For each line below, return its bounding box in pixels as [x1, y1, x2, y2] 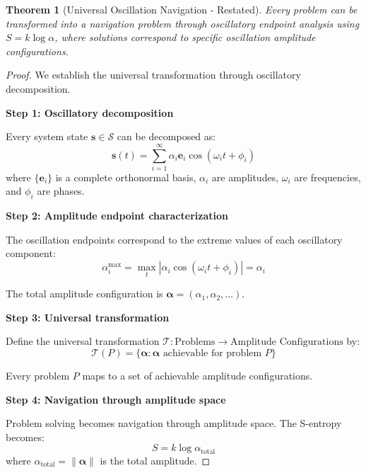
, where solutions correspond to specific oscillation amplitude [54, 30, 316, 45]
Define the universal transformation [6, 334, 160, 348]
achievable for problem [163, 348, 262, 359]
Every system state [6, 129, 88, 144]
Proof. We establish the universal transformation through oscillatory [6, 67, 301, 82]
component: [6, 246, 56, 261]
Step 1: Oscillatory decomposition [6, 105, 174, 120]
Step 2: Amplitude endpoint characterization [6, 208, 228, 223]
